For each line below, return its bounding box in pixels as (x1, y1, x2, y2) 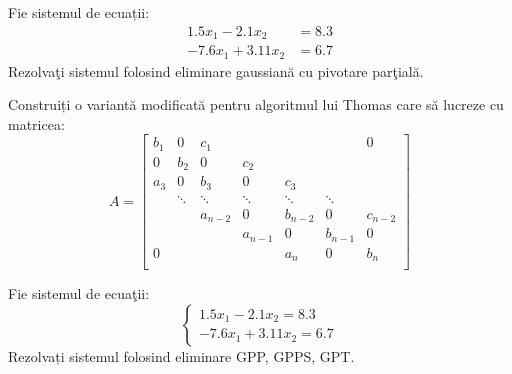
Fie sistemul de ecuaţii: (8, 283, 150, 304)
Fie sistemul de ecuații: (8, 2, 150, 22)
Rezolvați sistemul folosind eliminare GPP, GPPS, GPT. (8, 345, 355, 366)
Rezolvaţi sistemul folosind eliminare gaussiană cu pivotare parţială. (8, 60, 424, 81)
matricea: (8, 113, 65, 134)
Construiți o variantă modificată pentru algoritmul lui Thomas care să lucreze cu (8, 94, 504, 115)
